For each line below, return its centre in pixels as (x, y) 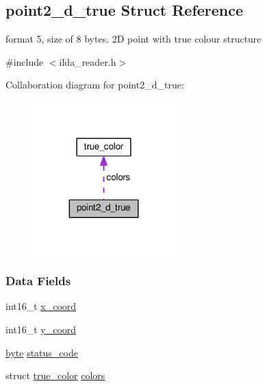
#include (25, 61)
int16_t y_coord (41, 329)
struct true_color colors (55, 375)
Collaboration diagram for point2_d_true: (95, 85)
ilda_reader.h (88, 61)
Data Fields (38, 281)
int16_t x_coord (41, 306)
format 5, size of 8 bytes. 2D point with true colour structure (133, 39)
